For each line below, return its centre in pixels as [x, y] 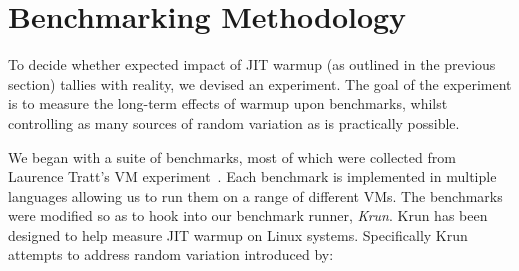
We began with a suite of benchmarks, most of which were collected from [232, 156]
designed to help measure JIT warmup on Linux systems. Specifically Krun [238, 234]
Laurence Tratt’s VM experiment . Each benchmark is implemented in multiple [252, 176]
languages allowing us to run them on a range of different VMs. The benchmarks [255, 195]
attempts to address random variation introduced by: [171, 254]
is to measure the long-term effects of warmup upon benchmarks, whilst [228, 103]
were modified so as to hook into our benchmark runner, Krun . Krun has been [248, 215]
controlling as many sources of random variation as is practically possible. [234, 122]
